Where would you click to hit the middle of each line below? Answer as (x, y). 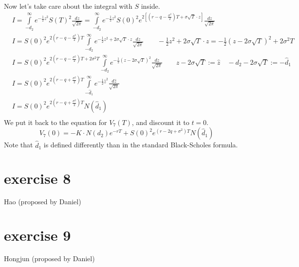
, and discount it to (160, 122)
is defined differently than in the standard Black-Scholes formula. (141, 145)
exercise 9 (37, 235)
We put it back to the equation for (56, 122)
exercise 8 (37, 178)
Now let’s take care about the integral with (68, 6)
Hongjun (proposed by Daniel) (49, 258)
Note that (19, 145)
